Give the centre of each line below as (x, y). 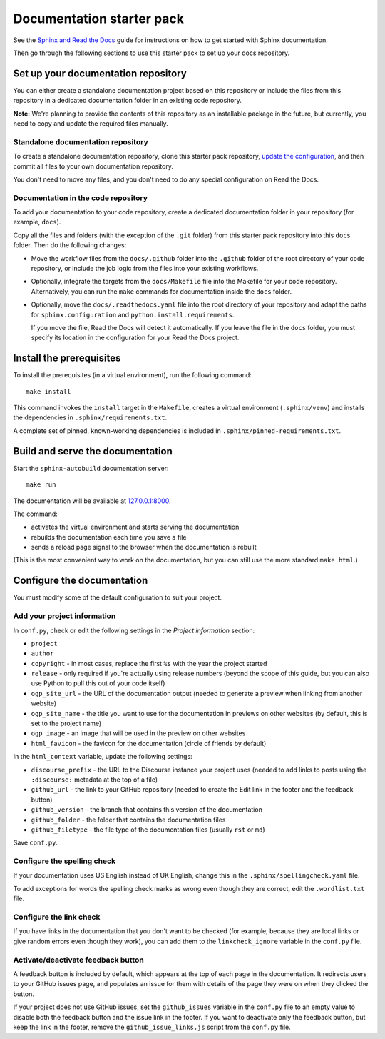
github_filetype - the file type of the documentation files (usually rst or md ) (148, 830)
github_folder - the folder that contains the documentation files (128, 820)
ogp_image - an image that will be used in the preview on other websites (138, 733)
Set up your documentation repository (100, 73)
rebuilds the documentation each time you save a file (109, 537)
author (42, 653)
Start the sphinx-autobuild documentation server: (91, 468)
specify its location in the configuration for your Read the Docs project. (135, 338)
